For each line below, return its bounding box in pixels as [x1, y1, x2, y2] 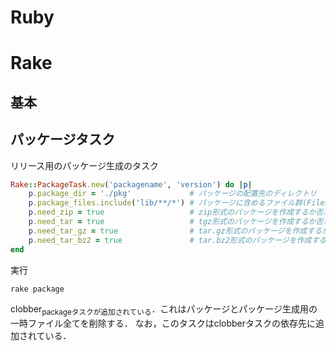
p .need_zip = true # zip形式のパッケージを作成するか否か [28, 207, 332, 218]
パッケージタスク [10, 131, 116, 148]
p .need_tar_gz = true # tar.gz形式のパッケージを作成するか [28, 226, 330, 236]
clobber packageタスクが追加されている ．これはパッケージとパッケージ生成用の [10, 303, 318, 318]
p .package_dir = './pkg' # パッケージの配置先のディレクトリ [28, 189, 317, 199]
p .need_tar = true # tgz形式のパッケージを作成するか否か [28, 217, 332, 227]
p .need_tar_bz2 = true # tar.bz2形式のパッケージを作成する [28, 235, 327, 245]
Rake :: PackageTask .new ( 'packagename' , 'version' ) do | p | [10, 179, 253, 190]
